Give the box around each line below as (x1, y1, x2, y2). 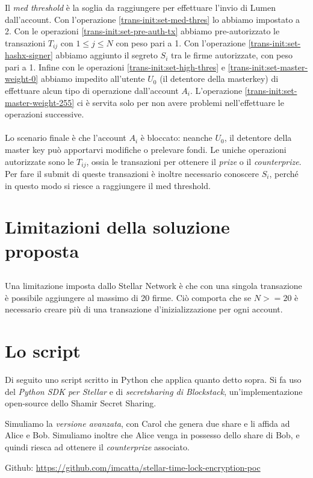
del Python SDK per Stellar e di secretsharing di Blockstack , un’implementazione (5, 385, 303, 397)
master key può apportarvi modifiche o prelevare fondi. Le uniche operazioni (5, 143, 287, 155)
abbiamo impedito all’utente (40, 72, 145, 85)
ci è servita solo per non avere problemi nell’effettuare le (76, 96, 284, 108)
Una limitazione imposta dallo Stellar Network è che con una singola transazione (5, 279, 302, 292)
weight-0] (5, 72, 39, 85)
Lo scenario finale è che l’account (5, 131, 126, 144)
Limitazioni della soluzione (5, 214, 230, 239)
